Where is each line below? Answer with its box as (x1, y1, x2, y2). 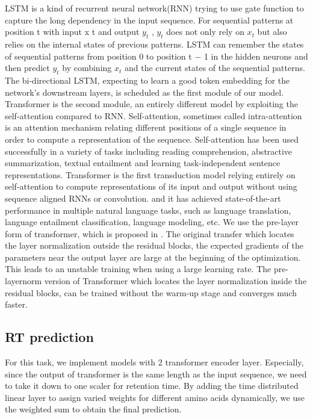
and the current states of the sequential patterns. (125, 61, 305, 74)
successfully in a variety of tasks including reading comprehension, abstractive (5, 144, 293, 157)
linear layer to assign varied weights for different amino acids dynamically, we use (5, 391, 305, 403)
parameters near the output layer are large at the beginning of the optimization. (5, 250, 301, 263)
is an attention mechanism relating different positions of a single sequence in (5, 121, 287, 134)
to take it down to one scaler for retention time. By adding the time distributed (5, 379, 299, 392)
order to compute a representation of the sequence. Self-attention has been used (5, 132, 299, 145)
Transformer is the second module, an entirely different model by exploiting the (5, 98, 298, 110)
